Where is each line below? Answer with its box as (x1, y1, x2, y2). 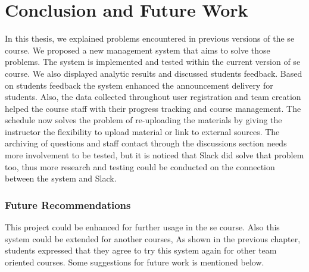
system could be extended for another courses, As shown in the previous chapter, (5, 232, 301, 245)
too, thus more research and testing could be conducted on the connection (5, 160, 275, 173)
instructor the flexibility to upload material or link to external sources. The (5, 125, 280, 137)
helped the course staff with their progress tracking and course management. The (5, 102, 301, 114)
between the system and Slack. (5, 172, 117, 185)
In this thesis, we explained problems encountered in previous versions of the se (5, 32, 295, 45)
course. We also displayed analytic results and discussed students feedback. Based (5, 67, 302, 79)
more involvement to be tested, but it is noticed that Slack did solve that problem (5, 149, 304, 161)
